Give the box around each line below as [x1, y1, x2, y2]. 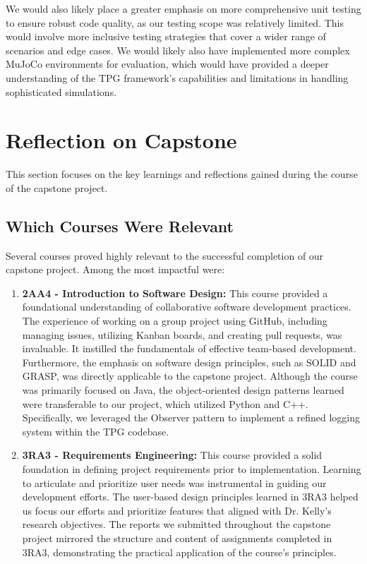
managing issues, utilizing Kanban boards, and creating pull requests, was [22, 327, 342, 342]
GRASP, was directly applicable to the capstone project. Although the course [22, 368, 358, 383]
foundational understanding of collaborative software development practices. [22, 299, 351, 314]
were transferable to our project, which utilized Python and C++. [22, 396, 308, 411]
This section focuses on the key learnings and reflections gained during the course [6, 167, 358, 181]
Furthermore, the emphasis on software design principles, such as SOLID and [22, 354, 356, 369]
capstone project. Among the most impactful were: [6, 262, 225, 277]
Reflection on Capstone [6, 126, 237, 155]
